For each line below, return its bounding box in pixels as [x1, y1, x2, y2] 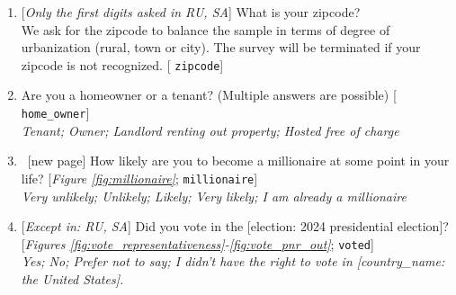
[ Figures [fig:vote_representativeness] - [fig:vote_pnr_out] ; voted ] [21, 234, 374, 253]
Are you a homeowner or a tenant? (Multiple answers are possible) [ [21, 85, 397, 104]
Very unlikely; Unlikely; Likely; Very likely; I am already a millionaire [21, 186, 407, 205]
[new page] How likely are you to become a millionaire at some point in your [27, 151, 450, 170]
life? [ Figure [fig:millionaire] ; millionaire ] [21, 168, 258, 187]
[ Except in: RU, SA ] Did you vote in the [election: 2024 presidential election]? [21, 217, 449, 236]
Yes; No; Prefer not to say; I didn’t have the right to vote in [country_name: [21, 252, 445, 271]
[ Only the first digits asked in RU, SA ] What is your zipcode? [21, 3, 361, 21]
